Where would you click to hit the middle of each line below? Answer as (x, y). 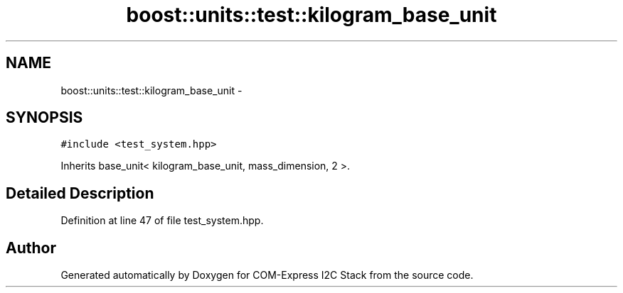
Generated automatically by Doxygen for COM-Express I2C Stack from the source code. (267, 275)
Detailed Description (80, 193)
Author (31, 248)
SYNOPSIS (44, 118)
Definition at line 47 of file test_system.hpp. (162, 221)
